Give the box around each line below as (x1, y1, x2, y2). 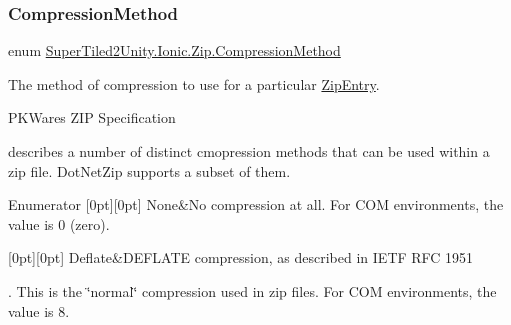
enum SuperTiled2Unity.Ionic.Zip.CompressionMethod (8, 40, 341, 61)
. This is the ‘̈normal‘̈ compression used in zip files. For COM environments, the (8, 280, 497, 301)
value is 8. (8, 300, 70, 321)
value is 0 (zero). (8, 213, 110, 234)
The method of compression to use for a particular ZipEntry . (8, 73, 380, 94)
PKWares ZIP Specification (8, 107, 176, 128)
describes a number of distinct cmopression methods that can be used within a (8, 141, 490, 161)
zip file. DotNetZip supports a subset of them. (8, 160, 291, 181)
